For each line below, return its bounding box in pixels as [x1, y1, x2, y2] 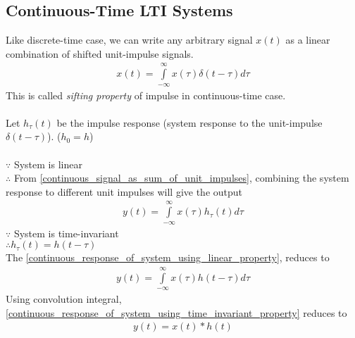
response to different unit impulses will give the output [6, 184, 242, 199]
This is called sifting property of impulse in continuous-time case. [6, 87, 286, 102]
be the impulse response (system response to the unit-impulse [56, 115, 323, 130]
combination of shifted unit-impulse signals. [6, 46, 194, 61]
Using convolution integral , [6, 291, 122, 306]
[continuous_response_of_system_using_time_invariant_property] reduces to [6, 305, 347, 320]
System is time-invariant [13, 225, 119, 240]
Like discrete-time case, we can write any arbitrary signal [6, 32, 253, 47]
